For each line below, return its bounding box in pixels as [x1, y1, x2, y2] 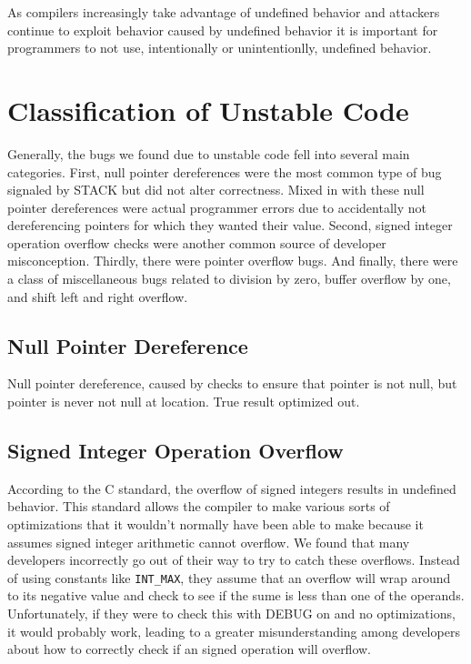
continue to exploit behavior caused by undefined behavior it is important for [7, 20, 438, 39]
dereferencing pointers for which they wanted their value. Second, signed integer [7, 216, 453, 235]
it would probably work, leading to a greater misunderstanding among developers [7, 621, 460, 640]
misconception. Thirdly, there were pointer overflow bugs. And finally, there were [7, 251, 458, 270]
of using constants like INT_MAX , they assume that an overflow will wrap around [7, 568, 451, 587]
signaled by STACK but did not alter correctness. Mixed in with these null [7, 180, 425, 199]
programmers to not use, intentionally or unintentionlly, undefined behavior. [7, 38, 432, 57]
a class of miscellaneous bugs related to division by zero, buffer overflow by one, [7, 269, 451, 288]
